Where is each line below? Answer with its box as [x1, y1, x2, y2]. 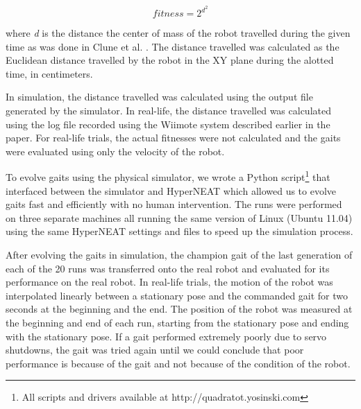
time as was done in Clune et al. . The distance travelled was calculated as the [6, 39, 339, 53]
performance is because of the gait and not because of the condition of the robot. [6, 356, 351, 370]
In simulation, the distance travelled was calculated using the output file [6, 89, 313, 104]
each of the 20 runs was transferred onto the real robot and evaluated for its [6, 261, 330, 275]
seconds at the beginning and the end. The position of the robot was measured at [6, 302, 353, 316]
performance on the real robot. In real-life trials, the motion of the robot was [6, 275, 333, 289]
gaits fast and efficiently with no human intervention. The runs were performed [6, 197, 342, 211]
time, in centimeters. [6, 66, 93, 80]
